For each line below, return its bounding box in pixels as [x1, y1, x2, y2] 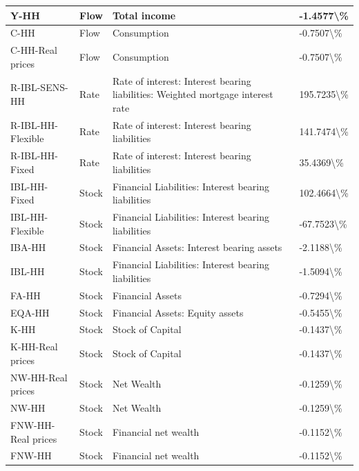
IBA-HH [10, 240, 46, 254]
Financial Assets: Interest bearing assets [112, 240, 282, 254]
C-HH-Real [10, 43, 57, 57]
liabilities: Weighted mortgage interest [112, 87, 273, 101]
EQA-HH [10, 305, 50, 319]
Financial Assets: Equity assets [112, 305, 244, 319]
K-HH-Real [10, 339, 58, 354]
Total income [112, 8, 176, 22]
